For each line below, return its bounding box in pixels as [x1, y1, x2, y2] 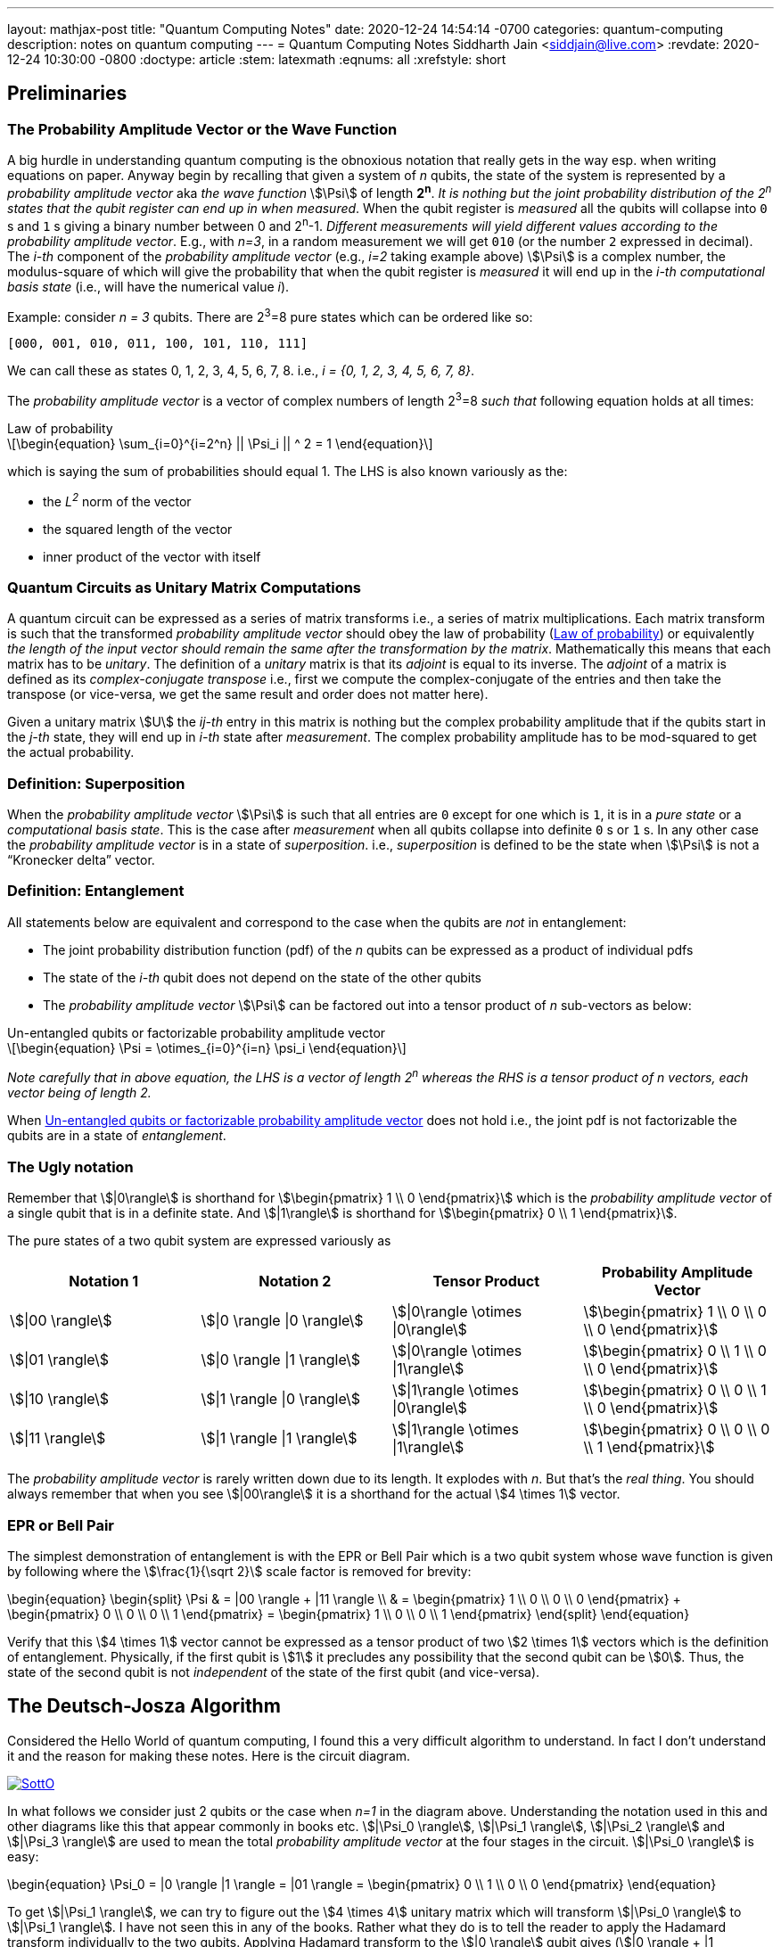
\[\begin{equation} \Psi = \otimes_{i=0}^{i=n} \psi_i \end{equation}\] [7, 1039, 407, 1056]
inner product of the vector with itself [43, 548, 261, 564]
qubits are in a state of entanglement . [7, 1128, 226, 1144]
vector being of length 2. [7, 1085, 152, 1101]
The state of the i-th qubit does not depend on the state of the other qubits [43, 969, 481, 985]
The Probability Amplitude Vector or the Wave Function [7, 119, 398, 138]
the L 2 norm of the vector [43, 490, 192, 509]
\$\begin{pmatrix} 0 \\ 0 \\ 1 [583, 1381, 767, 1400]
